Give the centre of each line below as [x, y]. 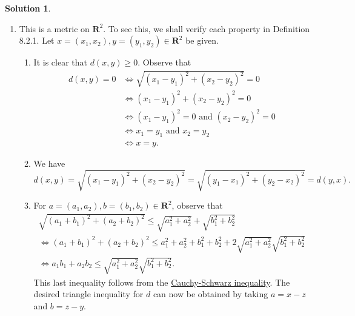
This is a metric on [54, 28]
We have [49, 163]
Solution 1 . [28, 8]
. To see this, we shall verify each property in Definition [207, 28]
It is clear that [60, 62]
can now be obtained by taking [211, 294]
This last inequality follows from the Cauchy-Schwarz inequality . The [162, 282]
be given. [202, 40]
